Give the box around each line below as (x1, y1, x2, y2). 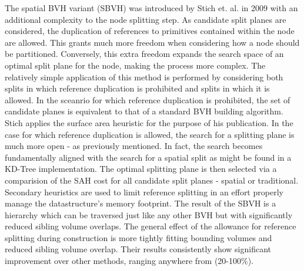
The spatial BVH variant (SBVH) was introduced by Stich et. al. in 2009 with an (5, 2, 298, 13)
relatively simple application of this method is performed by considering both (5, 70, 283, 83)
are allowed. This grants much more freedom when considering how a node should (5, 36, 300, 48)
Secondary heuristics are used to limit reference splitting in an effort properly (5, 185, 283, 198)
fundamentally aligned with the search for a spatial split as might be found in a (5, 151, 292, 163)
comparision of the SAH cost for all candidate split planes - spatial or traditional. (5, 174, 299, 186)
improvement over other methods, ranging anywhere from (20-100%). (5, 255, 254, 267)
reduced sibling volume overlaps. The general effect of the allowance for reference (5, 220, 296, 232)
